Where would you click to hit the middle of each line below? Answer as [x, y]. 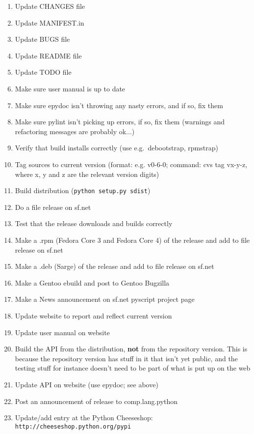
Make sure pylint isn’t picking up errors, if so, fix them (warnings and [120, 122]
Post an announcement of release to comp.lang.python [96, 401]
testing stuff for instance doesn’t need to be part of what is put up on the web [133, 368]
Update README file [48, 55]
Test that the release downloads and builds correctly [94, 223]
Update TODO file [43, 72]
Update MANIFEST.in [50, 22]
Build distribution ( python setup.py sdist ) [83, 190]
